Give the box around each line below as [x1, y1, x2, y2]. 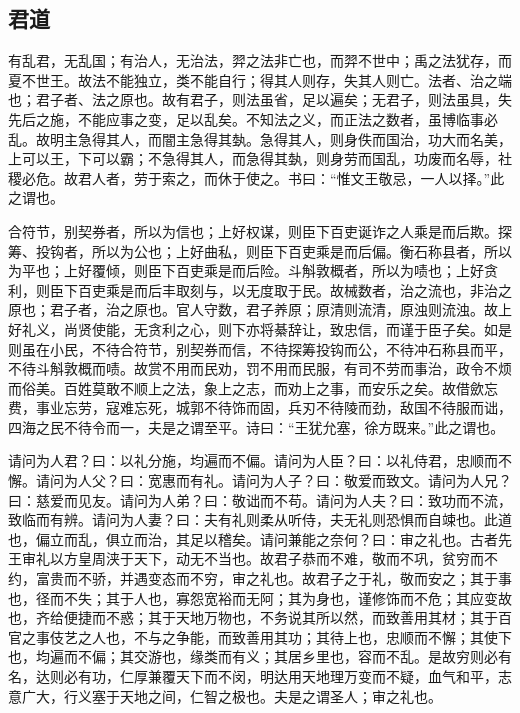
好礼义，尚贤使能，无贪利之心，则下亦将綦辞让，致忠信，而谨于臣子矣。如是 [8, 318, 512, 339]
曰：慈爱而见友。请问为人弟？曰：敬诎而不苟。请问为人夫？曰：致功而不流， [8, 489, 512, 510]
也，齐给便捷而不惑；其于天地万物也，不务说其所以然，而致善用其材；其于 [8, 607, 498, 628]
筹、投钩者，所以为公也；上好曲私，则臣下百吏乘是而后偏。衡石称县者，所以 [8, 240, 512, 261]
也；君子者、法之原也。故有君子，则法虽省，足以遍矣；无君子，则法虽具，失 [8, 89, 512, 110]
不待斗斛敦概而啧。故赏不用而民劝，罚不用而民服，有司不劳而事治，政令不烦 [8, 358, 512, 379]
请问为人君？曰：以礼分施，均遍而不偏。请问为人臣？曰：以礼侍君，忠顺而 [8, 450, 498, 471]
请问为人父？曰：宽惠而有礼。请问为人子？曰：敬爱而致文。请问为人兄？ [35, 470, 512, 491]
